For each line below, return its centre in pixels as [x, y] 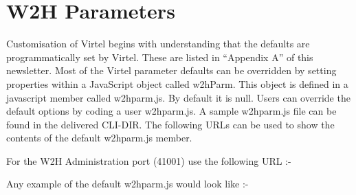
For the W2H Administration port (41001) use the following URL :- [149, 160]
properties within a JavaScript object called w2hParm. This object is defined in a [177, 83]
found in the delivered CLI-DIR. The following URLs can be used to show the [170, 124]
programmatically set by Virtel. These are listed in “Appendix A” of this [160, 57]
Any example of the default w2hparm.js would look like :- [127, 184]
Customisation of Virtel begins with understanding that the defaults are [158, 44]
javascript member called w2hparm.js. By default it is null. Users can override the [178, 97]
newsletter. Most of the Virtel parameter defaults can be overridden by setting [171, 70]
